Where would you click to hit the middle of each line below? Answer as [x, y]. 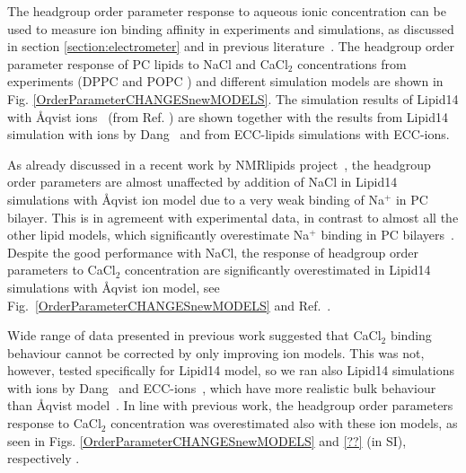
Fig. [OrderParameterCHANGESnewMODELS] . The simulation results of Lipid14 [233, 98]
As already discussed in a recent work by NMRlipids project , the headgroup [219, 164]
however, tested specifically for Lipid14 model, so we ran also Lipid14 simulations [231, 370]
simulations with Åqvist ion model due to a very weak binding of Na [196, 199]
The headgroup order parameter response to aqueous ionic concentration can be [227, 11]
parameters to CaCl [62, 270]
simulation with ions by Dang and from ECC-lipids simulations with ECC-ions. [229, 134]
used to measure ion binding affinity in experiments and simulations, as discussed [231, 28]
